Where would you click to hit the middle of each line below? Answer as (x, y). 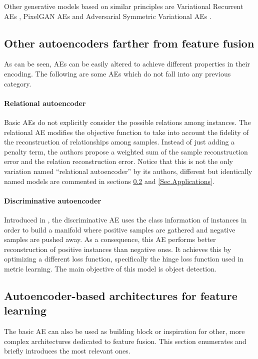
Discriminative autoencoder (53, 200)
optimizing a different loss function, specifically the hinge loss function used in (124, 259)
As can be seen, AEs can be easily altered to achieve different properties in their (127, 64)
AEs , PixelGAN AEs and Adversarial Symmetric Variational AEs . (108, 16)
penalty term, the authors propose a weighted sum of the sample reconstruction (126, 151)
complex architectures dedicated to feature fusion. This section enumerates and (125, 341)
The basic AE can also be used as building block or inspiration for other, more (124, 331)
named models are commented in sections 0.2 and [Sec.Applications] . (109, 181)
